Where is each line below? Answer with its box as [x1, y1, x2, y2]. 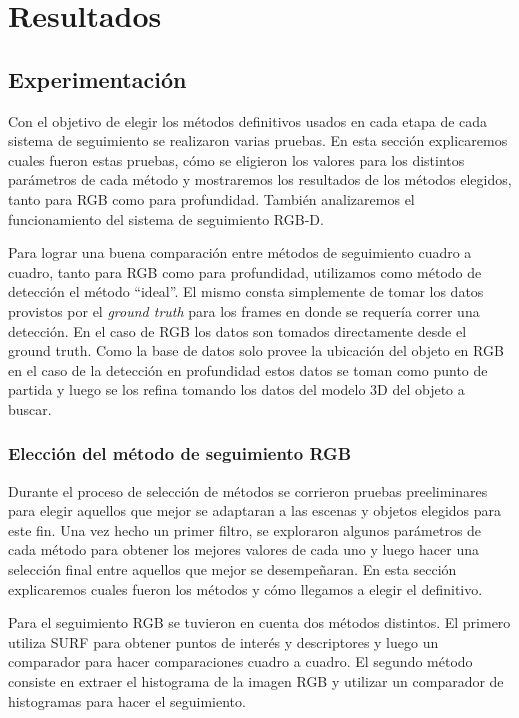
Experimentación [8, 63, 187, 94]
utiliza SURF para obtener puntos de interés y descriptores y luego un [8, 631, 439, 652]
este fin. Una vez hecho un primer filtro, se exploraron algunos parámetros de [8, 519, 482, 540]
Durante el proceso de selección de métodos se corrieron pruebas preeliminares [8, 480, 488, 501]
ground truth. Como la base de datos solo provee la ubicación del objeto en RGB [8, 340, 504, 361]
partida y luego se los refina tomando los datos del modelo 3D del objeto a [8, 379, 465, 400]
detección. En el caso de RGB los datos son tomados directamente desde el [8, 320, 467, 341]
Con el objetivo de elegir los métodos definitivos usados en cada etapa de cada [8, 110, 488, 131]
